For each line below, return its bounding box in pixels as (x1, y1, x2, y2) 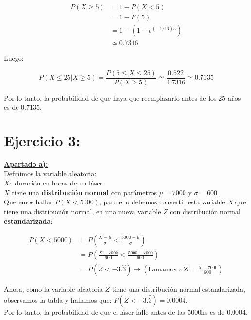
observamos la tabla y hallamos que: (4, 294, 112, 304)
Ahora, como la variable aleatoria (4, 284, 103, 294)
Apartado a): (4, 159, 48, 169)
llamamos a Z (148, 266, 188, 273)
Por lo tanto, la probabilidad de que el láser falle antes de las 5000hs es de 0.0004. (4, 306, 248, 317)
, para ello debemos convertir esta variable (99, 197, 225, 207)
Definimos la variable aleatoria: (4, 168, 97, 178)
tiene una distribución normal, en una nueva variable (4, 206, 161, 217)
